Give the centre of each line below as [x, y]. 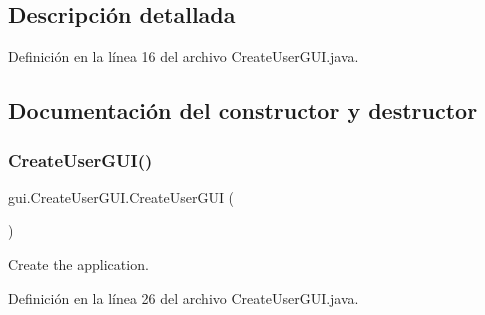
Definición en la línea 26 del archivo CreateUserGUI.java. [183, 297]
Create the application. [78, 263]
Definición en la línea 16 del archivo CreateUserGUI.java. [183, 56]
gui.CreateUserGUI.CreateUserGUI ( [121, 196]
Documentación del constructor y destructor [243, 110]
